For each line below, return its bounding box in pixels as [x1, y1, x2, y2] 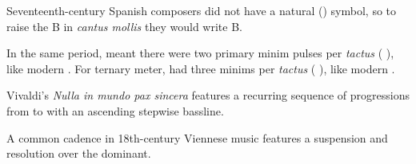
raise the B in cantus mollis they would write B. [6, 18, 242, 34]
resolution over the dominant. [6, 145, 151, 162]
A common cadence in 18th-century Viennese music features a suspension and [6, 129, 388, 146]
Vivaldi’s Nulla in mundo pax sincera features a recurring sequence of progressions [6, 87, 410, 103]
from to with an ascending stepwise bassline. [6, 102, 224, 119]
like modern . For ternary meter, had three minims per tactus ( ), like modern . [6, 60, 395, 76]
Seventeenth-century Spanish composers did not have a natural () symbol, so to [6, 2, 397, 18]
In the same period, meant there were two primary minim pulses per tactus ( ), [6, 45, 394, 61]
